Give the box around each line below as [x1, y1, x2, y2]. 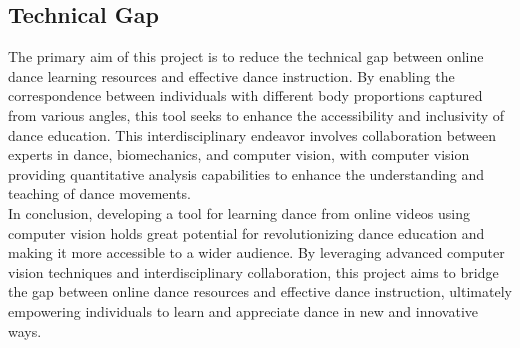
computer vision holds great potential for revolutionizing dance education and [8, 222, 485, 243]
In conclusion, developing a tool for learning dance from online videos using [8, 202, 470, 223]
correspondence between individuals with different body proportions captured [8, 85, 483, 106]
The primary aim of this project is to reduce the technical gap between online [8, 46, 484, 67]
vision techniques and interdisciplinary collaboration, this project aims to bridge [8, 261, 499, 282]
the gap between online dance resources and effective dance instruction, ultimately [8, 281, 512, 302]
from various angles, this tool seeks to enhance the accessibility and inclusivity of [8, 104, 505, 125]
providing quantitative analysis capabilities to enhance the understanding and [8, 163, 485, 184]
